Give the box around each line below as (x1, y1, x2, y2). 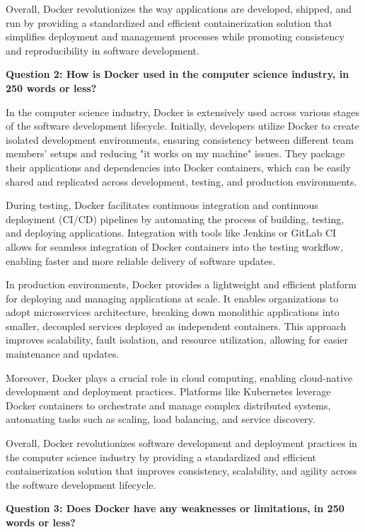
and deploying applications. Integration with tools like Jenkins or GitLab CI (6, 225, 337, 240)
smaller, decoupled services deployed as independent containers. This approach (6, 318, 347, 333)
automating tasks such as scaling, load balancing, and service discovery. (6, 412, 315, 426)
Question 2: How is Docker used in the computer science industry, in (6, 67, 349, 81)
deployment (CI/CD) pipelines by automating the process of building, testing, (6, 211, 344, 226)
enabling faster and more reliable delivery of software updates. (6, 253, 276, 268)
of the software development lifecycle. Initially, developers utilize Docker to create (6, 118, 359, 133)
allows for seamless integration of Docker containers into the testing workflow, (6, 239, 343, 254)
